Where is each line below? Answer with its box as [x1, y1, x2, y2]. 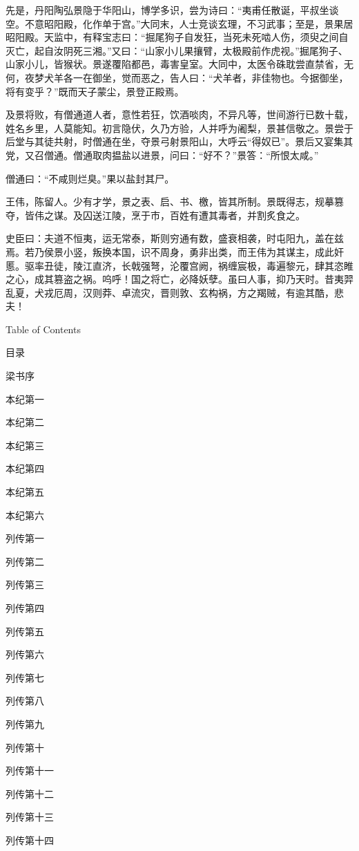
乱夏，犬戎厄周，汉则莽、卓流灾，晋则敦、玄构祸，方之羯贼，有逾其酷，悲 [6, 285, 344, 299]
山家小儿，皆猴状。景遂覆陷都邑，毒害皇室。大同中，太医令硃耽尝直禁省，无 [6, 57, 353, 71]
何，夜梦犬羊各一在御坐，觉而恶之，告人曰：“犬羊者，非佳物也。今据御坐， [6, 70, 349, 84]
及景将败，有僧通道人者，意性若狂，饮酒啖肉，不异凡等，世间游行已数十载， [6, 107, 353, 122]
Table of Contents [6, 321, 81, 336]
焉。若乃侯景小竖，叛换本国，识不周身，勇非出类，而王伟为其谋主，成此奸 [6, 244, 344, 259]
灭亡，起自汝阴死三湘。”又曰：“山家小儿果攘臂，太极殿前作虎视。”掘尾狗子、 [6, 43, 348, 57]
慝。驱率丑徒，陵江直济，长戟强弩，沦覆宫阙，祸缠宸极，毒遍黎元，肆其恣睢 [6, 258, 353, 272]
